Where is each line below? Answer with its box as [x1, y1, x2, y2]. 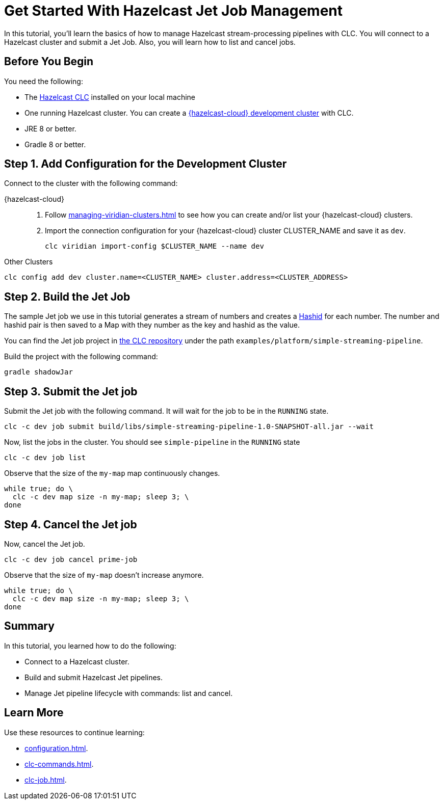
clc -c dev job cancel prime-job [4, 555, 138, 564]
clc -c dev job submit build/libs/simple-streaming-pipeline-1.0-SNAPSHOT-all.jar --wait [4, 422, 374, 431]
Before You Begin [4, 55, 94, 68]
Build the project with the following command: [4, 352, 158, 361]
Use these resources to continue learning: [4, 728, 145, 737]
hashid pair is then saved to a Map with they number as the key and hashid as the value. [4, 320, 300, 330]
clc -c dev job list [4, 453, 86, 462]
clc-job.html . [24, 775, 67, 784]
